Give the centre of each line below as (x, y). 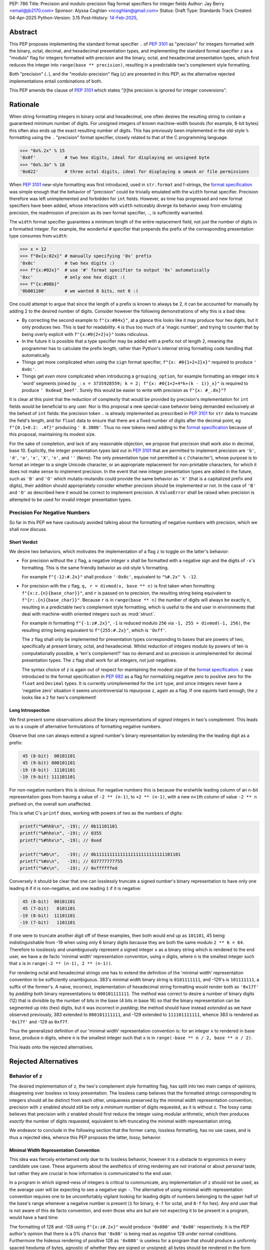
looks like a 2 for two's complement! (59, 697)
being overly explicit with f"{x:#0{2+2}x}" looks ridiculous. (85, 334)
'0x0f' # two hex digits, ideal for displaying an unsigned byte (115, 158)
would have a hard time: (34, 1217)
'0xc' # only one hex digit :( (72, 277)
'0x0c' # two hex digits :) (67, 263)
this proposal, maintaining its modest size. (52, 434)
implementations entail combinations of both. (56, 81)
